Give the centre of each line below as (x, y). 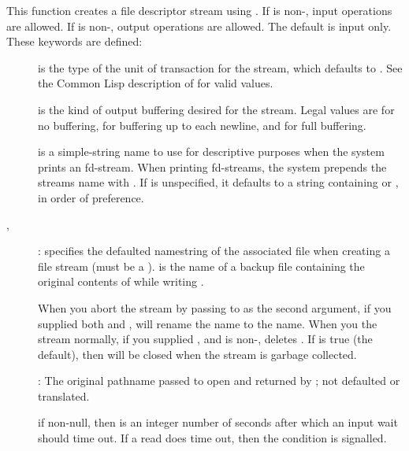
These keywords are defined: (74, 41)
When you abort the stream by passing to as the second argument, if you (215, 307)
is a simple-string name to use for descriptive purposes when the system (211, 152)
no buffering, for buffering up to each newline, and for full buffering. (202, 125)
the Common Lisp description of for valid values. (156, 83)
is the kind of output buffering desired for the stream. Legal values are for (216, 109)
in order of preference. (91, 197)
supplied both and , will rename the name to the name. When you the (208, 323)
